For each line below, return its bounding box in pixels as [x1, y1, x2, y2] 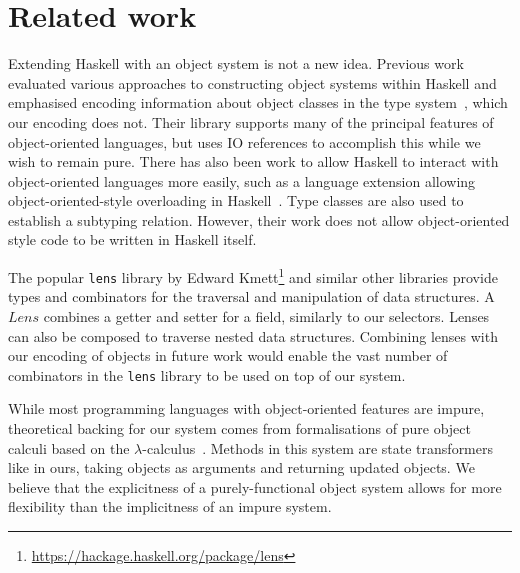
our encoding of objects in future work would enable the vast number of [8, 345, 448, 366]
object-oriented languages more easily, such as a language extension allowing [8, 170, 476, 191]
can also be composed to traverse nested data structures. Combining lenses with [8, 325, 498, 346]
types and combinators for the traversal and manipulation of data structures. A [8, 286, 495, 307]
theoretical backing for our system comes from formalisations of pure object [8, 418, 471, 438]
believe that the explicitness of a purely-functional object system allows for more [8, 476, 502, 497]
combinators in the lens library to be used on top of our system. [8, 364, 406, 385]
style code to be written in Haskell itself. [8, 229, 257, 250]
